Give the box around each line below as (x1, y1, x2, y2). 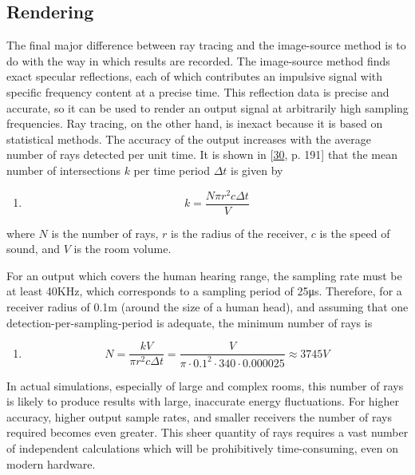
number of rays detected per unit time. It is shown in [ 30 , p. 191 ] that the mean (6, 146, 397, 163)
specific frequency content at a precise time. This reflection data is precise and (6, 83, 389, 100)
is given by (231, 161, 283, 178)
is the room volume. (73, 240, 172, 257)
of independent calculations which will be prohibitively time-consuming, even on (6, 440, 399, 457)
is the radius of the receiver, (171, 224, 308, 241)
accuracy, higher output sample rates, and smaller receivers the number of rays (6, 408, 392, 425)
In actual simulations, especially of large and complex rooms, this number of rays (6, 377, 404, 394)
